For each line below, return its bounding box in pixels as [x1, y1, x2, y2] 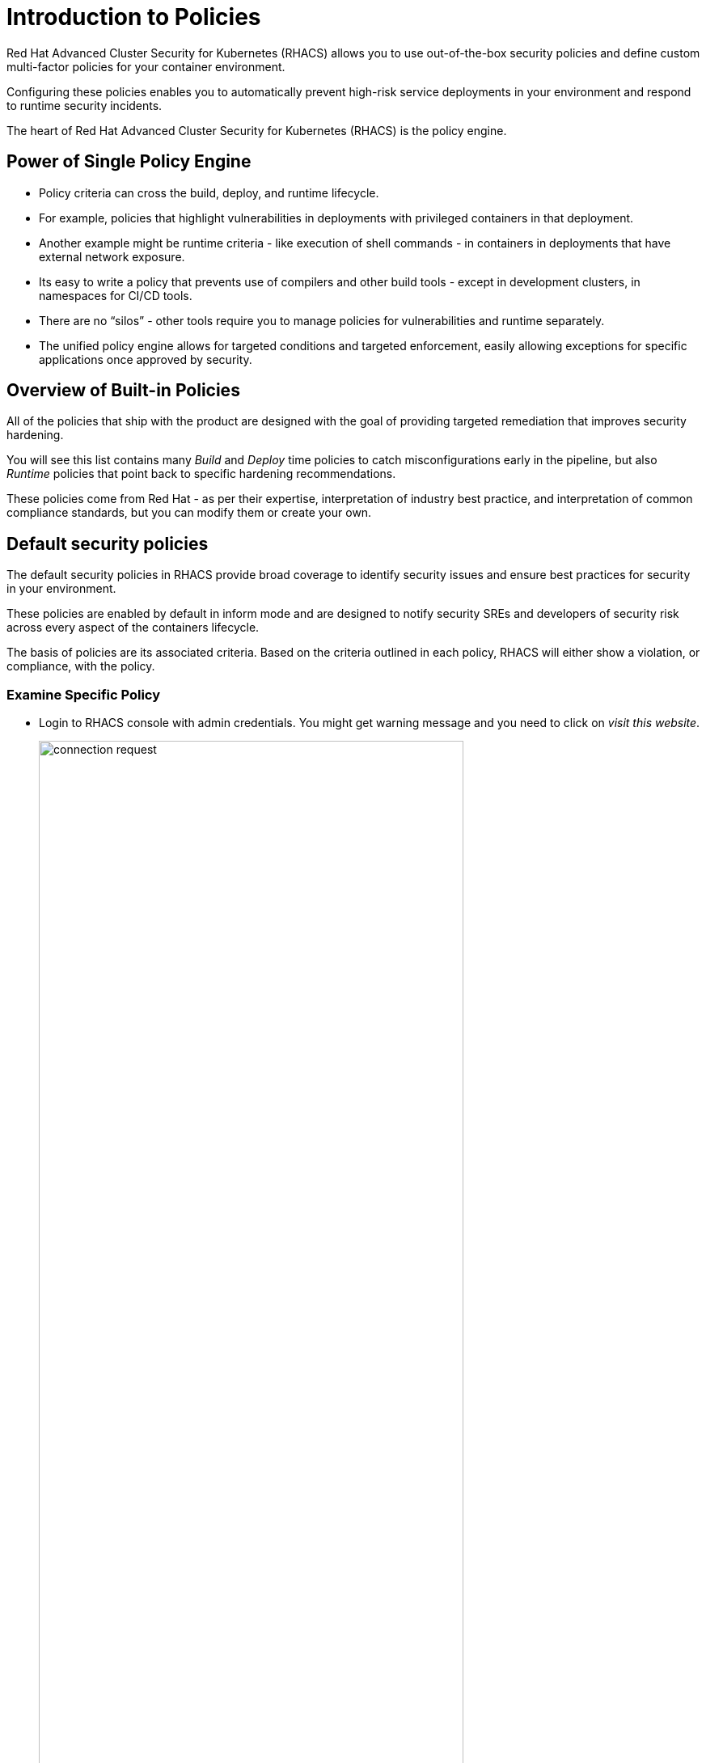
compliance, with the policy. [6, 659, 155, 674]
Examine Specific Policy [6, 686, 161, 703]
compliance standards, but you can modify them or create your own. [6, 505, 372, 520]
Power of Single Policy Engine [6, 151, 252, 172]
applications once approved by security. [39, 352, 252, 366]
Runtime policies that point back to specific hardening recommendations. [6, 467, 396, 481]
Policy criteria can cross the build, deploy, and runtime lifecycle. [39, 185, 379, 200]
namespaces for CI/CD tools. [39, 288, 192, 302]
